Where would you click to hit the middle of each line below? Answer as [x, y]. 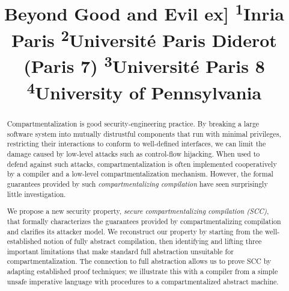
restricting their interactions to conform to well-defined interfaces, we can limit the [136, 144]
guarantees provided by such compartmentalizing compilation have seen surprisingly [137, 183]
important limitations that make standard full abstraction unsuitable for [120, 251]
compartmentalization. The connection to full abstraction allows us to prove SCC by [139, 261]
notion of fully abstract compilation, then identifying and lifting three [153, 241]
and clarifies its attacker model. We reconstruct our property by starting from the [135, 231]
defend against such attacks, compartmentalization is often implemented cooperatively [142, 164]
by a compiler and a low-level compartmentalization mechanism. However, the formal [140, 174]
